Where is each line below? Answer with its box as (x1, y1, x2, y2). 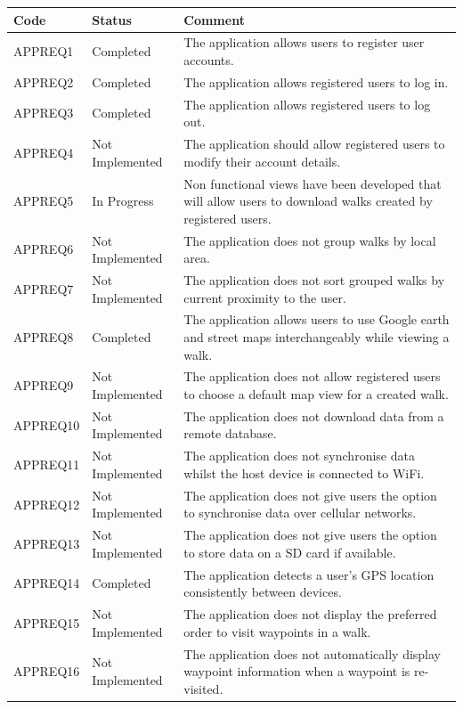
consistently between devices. (183, 583, 342, 601)
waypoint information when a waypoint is (183, 662, 410, 680)
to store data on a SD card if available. (183, 542, 396, 561)
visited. (183, 679, 223, 697)
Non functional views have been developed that (183, 174, 442, 192)
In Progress (92, 192, 154, 210)
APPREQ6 (13, 240, 74, 258)
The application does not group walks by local (183, 231, 436, 249)
